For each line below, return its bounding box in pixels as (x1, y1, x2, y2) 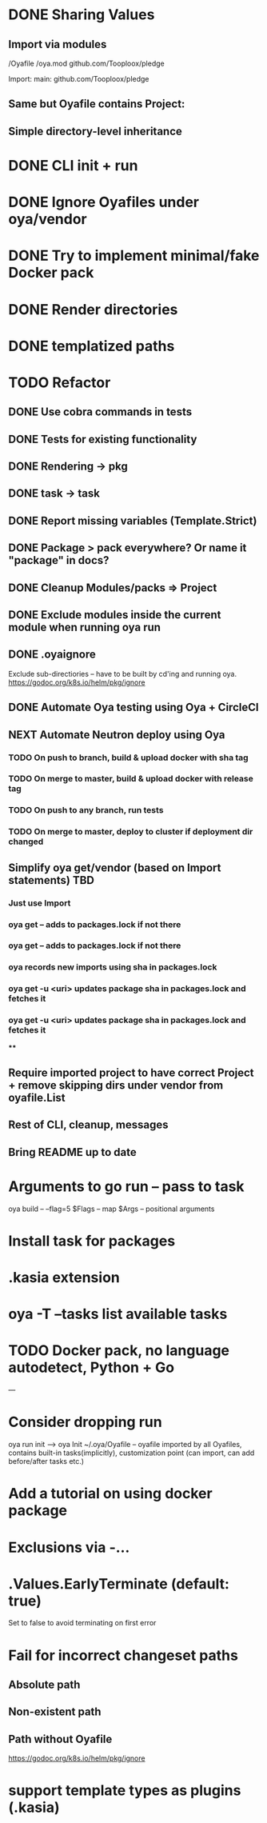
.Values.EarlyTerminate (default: (8, 1574, 230, 1593)
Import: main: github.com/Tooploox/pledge (8, 74, 149, 83)
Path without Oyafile (8, 1732, 113, 1745)
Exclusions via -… (8, 1538, 130, 1557)
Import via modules (8, 38, 107, 51)
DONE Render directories (8, 300, 178, 318)
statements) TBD (8, 874, 94, 887)
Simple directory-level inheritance (8, 124, 182, 138)
